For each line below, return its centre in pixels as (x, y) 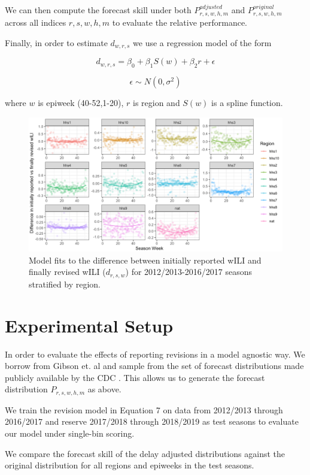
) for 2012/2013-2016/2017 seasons (189, 272)
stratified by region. (65, 284)
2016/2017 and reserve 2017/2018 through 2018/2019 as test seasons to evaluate (152, 421)
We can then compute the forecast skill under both (98, 10)
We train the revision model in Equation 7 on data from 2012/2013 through (144, 409)
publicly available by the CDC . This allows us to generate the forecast (135, 377)
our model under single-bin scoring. (70, 433)
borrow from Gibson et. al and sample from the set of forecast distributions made (154, 366)
